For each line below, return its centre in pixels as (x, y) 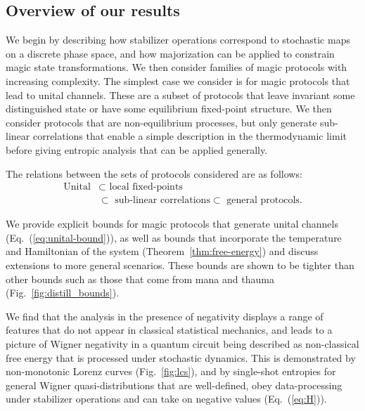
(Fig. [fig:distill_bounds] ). (63, 293)
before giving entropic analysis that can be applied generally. (137, 149)
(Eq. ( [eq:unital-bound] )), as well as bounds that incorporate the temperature (174, 237)
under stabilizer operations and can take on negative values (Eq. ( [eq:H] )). (166, 399)
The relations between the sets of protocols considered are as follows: (154, 173)
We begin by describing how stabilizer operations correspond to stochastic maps (178, 40)
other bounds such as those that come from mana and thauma (140, 279)
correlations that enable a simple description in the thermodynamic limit (190, 136)
